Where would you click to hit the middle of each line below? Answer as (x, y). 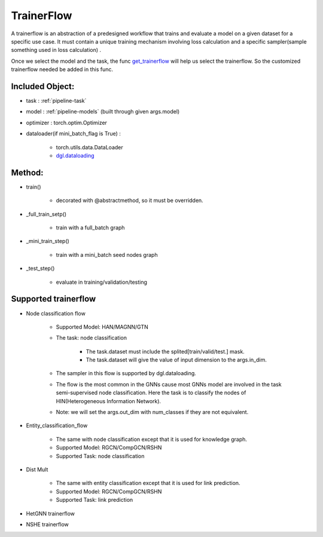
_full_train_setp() (46, 214)
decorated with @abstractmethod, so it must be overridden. (129, 201)
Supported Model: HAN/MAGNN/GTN (102, 327)
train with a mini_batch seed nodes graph (107, 254)
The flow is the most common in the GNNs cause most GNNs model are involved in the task (169, 384)
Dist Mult (37, 470)
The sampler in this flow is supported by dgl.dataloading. (126, 373)
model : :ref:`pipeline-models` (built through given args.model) (103, 112)
